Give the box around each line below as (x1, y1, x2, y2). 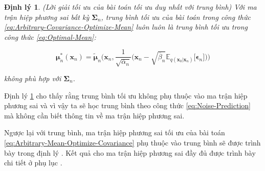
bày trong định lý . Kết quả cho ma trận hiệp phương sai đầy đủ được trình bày (4, 147, 256, 158)
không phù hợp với (4, 72, 61, 83)
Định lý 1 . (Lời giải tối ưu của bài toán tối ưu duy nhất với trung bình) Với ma (4, 2, 257, 12)
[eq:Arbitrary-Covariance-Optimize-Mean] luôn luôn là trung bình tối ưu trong (4, 21, 248, 32)
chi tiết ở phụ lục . (4, 157, 62, 168)
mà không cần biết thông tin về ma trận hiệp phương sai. (4, 110, 185, 120)
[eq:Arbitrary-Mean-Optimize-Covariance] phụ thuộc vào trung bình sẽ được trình (4, 137, 261, 148)
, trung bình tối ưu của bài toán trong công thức (101, 11, 251, 22)
